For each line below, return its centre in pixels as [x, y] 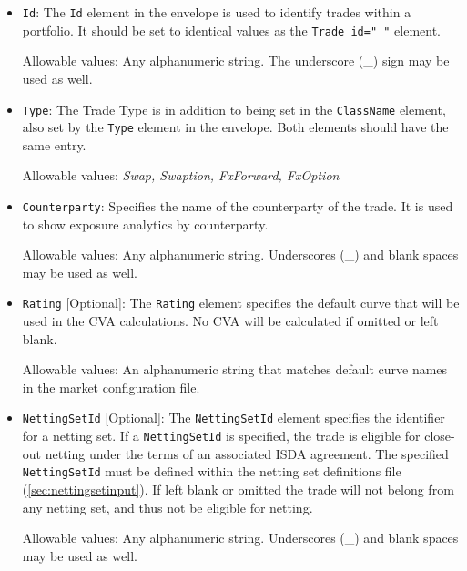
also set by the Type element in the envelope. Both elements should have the [235, 127]
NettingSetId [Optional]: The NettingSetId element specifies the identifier [233, 418]
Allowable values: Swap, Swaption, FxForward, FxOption [181, 175]
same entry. [54, 144]
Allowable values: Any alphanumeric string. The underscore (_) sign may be [236, 61]
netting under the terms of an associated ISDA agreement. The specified [247, 453]
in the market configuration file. [111, 387]
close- [440, 436]
